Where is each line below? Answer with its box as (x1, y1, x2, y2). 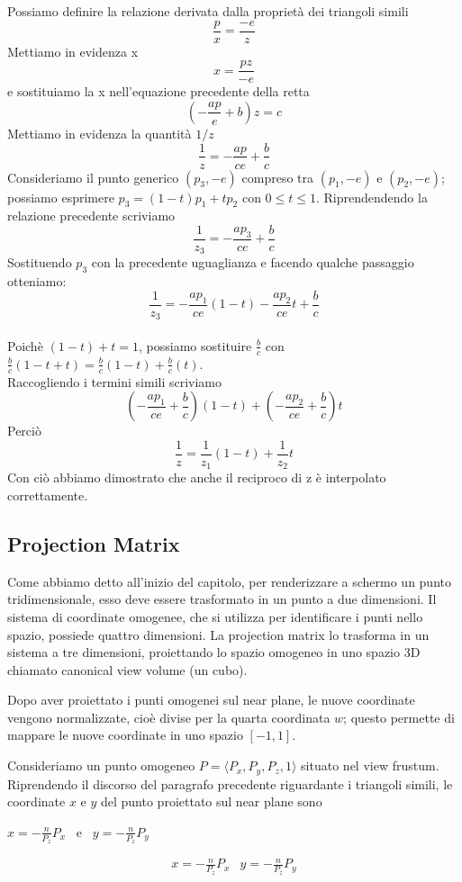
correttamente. (7, 485, 88, 504)
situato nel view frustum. (301, 756, 439, 775)
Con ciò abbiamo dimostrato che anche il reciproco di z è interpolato (7, 468, 386, 487)
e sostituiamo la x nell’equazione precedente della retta (7, 82, 310, 101)
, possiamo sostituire (139, 336, 252, 355)
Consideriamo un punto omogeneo (7, 756, 195, 775)
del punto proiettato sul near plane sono (100, 792, 322, 811)
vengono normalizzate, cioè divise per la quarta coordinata (7, 707, 331, 726)
